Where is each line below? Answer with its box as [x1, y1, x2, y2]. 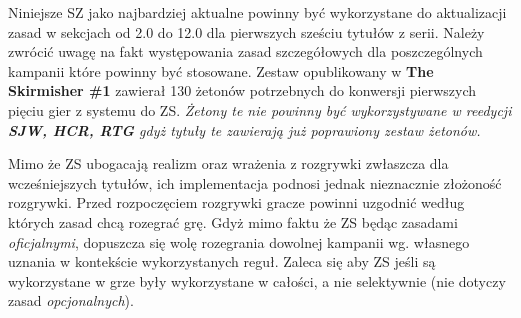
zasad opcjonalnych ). [8, 290, 134, 311]
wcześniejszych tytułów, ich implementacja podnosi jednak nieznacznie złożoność [8, 172, 502, 193]
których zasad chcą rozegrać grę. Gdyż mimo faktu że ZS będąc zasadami [8, 211, 458, 232]
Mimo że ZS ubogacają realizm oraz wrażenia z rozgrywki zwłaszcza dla [8, 153, 449, 174]
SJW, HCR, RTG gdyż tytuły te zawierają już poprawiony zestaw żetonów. [8, 119, 481, 140]
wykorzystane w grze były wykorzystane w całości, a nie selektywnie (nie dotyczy [8, 270, 506, 291]
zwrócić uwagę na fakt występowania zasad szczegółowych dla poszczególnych [8, 41, 483, 62]
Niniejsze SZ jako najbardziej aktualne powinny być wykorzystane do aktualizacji [8, 2, 507, 22]
